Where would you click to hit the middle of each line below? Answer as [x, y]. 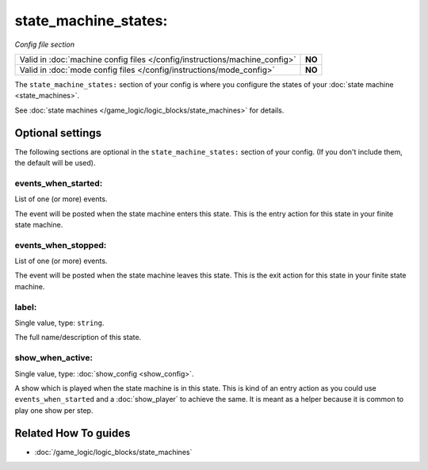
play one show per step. [54, 410]
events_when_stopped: [61, 245]
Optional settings [58, 133]
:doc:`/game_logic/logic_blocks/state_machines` [113, 452]
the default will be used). [55, 163]
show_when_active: [53, 358]
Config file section [45, 44]
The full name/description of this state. [78, 338]
